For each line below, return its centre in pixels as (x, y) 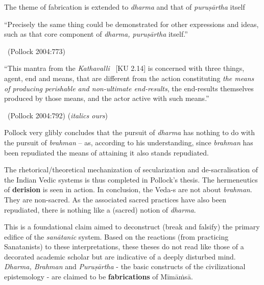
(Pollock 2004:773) (36, 51)
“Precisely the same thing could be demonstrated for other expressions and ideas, (131, 24)
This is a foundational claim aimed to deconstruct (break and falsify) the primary (132, 227)
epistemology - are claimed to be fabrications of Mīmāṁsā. (99, 277)
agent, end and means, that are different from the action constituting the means (129, 78)
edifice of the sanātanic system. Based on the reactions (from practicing (116, 236)
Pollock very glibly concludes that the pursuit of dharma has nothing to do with (130, 132)
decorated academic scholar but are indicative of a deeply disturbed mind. (120, 256)
